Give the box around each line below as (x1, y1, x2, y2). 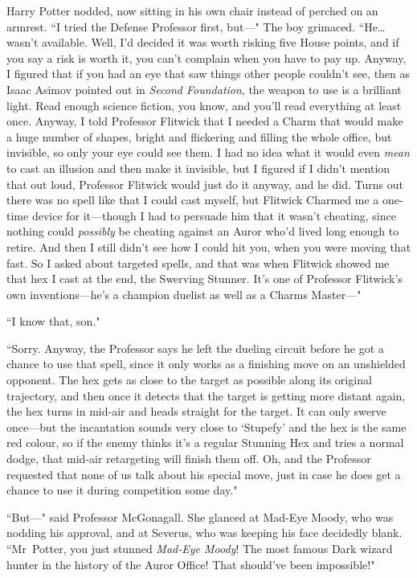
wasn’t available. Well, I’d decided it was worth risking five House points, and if (6, 34, 399, 51)
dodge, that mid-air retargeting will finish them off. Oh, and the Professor (6, 450, 371, 467)
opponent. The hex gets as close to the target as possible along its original (6, 371, 372, 388)
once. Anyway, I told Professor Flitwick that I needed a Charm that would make (6, 113, 403, 129)
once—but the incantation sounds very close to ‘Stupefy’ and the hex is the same (6, 418, 407, 435)
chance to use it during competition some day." (6, 482, 238, 498)
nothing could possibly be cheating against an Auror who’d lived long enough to (6, 223, 399, 240)
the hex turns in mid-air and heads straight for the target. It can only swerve (6, 403, 386, 420)
